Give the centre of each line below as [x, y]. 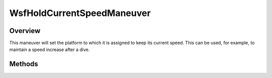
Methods [24, 64]
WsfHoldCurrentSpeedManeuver [80, 13]
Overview [25, 31]
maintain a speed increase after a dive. [50, 49]
